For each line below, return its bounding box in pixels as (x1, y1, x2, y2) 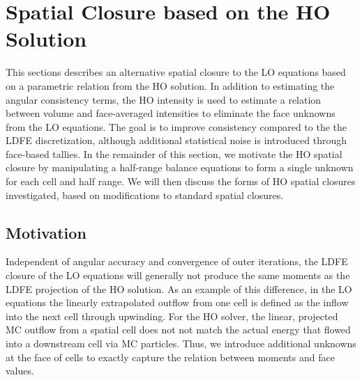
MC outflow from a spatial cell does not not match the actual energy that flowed (6, 322, 351, 337)
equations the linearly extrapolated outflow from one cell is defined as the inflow (6, 295, 349, 310)
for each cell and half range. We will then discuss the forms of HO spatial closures (6, 174, 356, 189)
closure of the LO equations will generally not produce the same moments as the (6, 268, 350, 283)
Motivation (6, 221, 86, 243)
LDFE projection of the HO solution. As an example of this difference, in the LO (6, 281, 352, 296)
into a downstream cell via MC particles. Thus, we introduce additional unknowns (6, 336, 356, 351)
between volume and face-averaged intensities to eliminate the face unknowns (6, 106, 335, 120)
